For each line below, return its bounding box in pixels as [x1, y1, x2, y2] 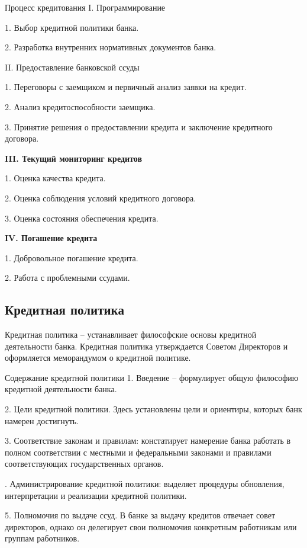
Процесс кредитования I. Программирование [5, 1, 166, 13]
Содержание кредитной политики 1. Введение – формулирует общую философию [5, 371, 299, 383]
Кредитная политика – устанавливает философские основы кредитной [5, 328, 257, 341]
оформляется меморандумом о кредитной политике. [5, 351, 191, 364]
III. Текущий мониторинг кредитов [5, 152, 142, 164]
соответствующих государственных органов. [5, 457, 164, 470]
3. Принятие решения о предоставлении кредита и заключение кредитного [5, 120, 273, 133]
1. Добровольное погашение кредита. [5, 251, 138, 264]
